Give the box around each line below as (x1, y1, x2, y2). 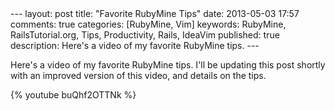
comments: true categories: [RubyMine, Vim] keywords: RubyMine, (10, 18, 287, 30)
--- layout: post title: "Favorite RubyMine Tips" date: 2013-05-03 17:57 (10, 8, 300, 19)
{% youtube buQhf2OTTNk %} (10, 89, 137, 101)
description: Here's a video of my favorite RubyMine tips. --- (10, 40, 260, 51)
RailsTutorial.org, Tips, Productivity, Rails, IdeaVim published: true (10, 29, 280, 41)
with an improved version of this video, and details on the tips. (10, 70, 267, 81)
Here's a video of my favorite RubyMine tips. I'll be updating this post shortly (10, 59, 326, 71)
